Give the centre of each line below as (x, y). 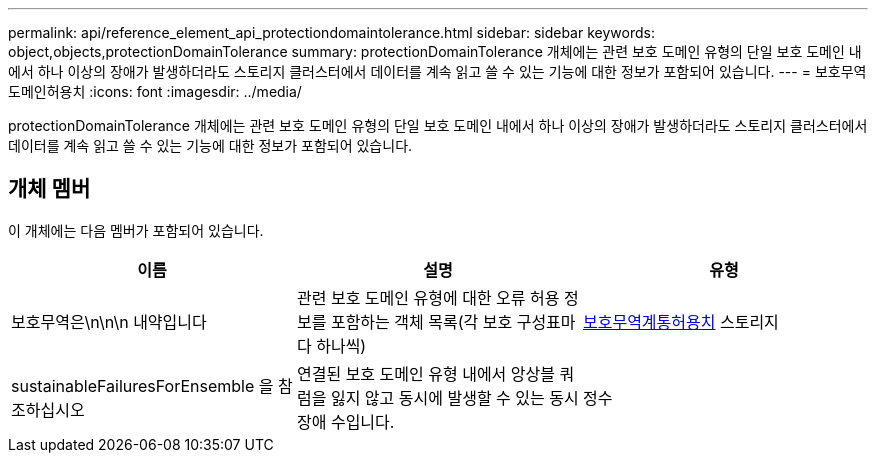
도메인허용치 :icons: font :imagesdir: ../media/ (155, 91)
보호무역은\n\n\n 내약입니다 (109, 321)
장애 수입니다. (345, 421)
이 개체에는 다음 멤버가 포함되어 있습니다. (136, 230)
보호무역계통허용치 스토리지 (680, 321)
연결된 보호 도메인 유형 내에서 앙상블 (426, 373)
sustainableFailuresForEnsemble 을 (142, 385)
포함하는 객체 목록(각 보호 (421, 321)
